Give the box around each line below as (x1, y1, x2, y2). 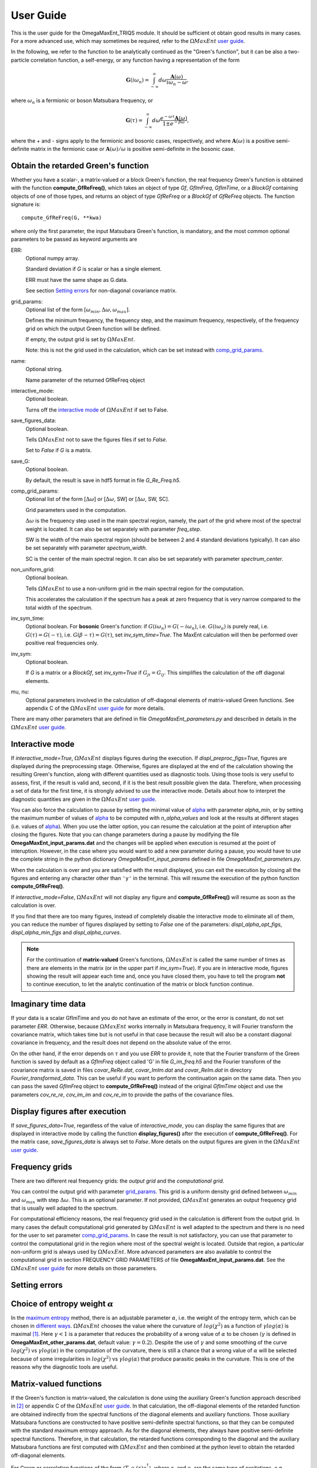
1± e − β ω (162, 119, 185, 127)
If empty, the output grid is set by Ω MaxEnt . (25, 336, 136, 343)
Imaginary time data (11, 999, 86, 1009)
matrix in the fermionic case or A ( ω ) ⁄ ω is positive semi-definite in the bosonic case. (30, 145, 235, 152)
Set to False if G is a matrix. (25, 447, 92, 454)
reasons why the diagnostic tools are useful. (11, 1363, 118, 1371)
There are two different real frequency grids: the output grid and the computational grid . (11, 1177, 224, 1184)
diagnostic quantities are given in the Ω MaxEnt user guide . (11, 796, 157, 803)
